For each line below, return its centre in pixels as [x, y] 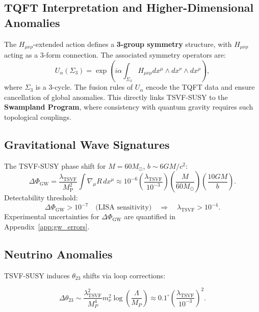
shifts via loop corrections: [124, 275]
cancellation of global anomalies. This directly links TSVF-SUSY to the [116, 97]
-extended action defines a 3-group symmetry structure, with [133, 44]
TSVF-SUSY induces [37, 275]
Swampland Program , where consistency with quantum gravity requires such [129, 107]
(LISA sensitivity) [124, 208]
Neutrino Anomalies [58, 254]
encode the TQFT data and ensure [200, 87]
